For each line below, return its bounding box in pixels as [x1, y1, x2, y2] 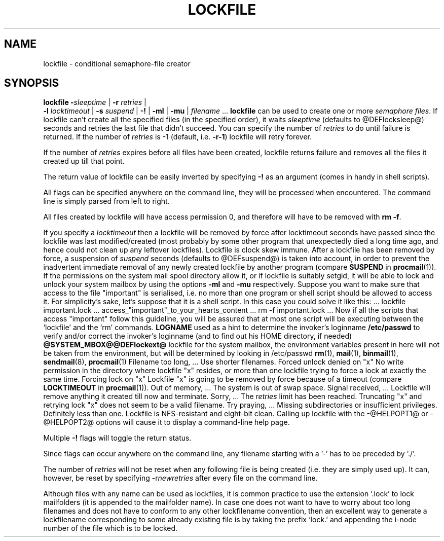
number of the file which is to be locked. [43, 524, 178, 533]
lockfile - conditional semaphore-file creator [43, 59, 191, 68]
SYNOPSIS [4, 77, 59, 90]
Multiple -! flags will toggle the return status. [43, 434, 192, 443]
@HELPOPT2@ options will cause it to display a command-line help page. [43, 418, 290, 427]
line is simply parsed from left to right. [43, 197, 170, 206]
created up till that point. [43, 157, 125, 166]
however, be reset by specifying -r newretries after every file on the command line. [43, 474, 318, 483]
